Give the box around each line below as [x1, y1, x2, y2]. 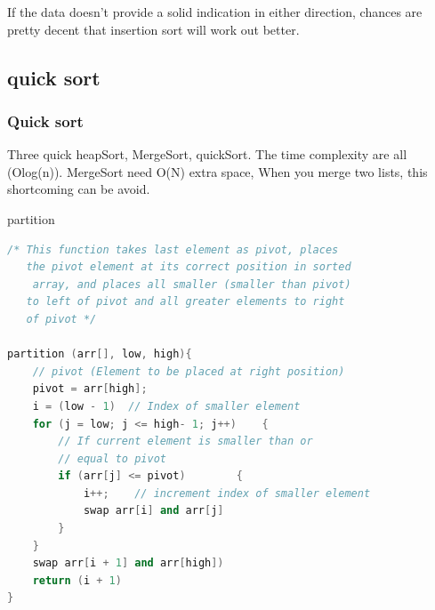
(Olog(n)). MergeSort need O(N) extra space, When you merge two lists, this [7, 162, 428, 181]
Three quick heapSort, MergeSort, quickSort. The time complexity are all [7, 145, 407, 164]
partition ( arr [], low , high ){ [7, 348, 192, 361]
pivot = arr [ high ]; [32, 382, 148, 396]
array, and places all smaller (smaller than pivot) [32, 277, 351, 291]
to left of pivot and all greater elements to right [26, 295, 345, 309]
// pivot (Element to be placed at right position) [32, 365, 345, 378]
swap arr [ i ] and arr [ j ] [83, 504, 224, 518]
